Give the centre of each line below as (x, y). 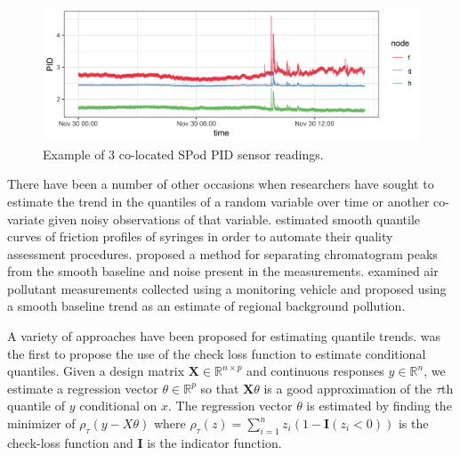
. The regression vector (230, 406)
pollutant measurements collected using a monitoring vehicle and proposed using (227, 288)
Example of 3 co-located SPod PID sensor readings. (183, 154)
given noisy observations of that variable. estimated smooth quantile (234, 219)
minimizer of (41, 423)
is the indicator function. (214, 442)
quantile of (36, 406)
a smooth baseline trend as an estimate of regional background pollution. (206, 306)
